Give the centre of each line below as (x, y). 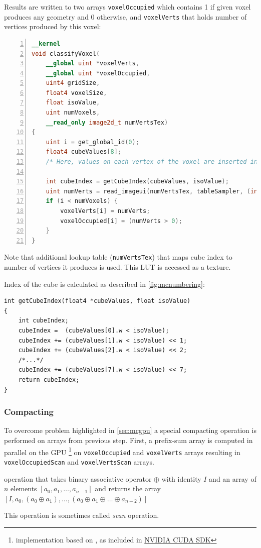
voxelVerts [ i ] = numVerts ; (105, 211)
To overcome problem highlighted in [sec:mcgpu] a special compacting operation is (130, 430)
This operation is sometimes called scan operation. (82, 515)
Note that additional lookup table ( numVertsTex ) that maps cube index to (118, 257)
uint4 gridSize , (73, 83)
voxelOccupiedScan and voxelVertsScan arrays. (79, 461)
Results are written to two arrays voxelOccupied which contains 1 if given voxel (127, 7)
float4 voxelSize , (76, 93)
